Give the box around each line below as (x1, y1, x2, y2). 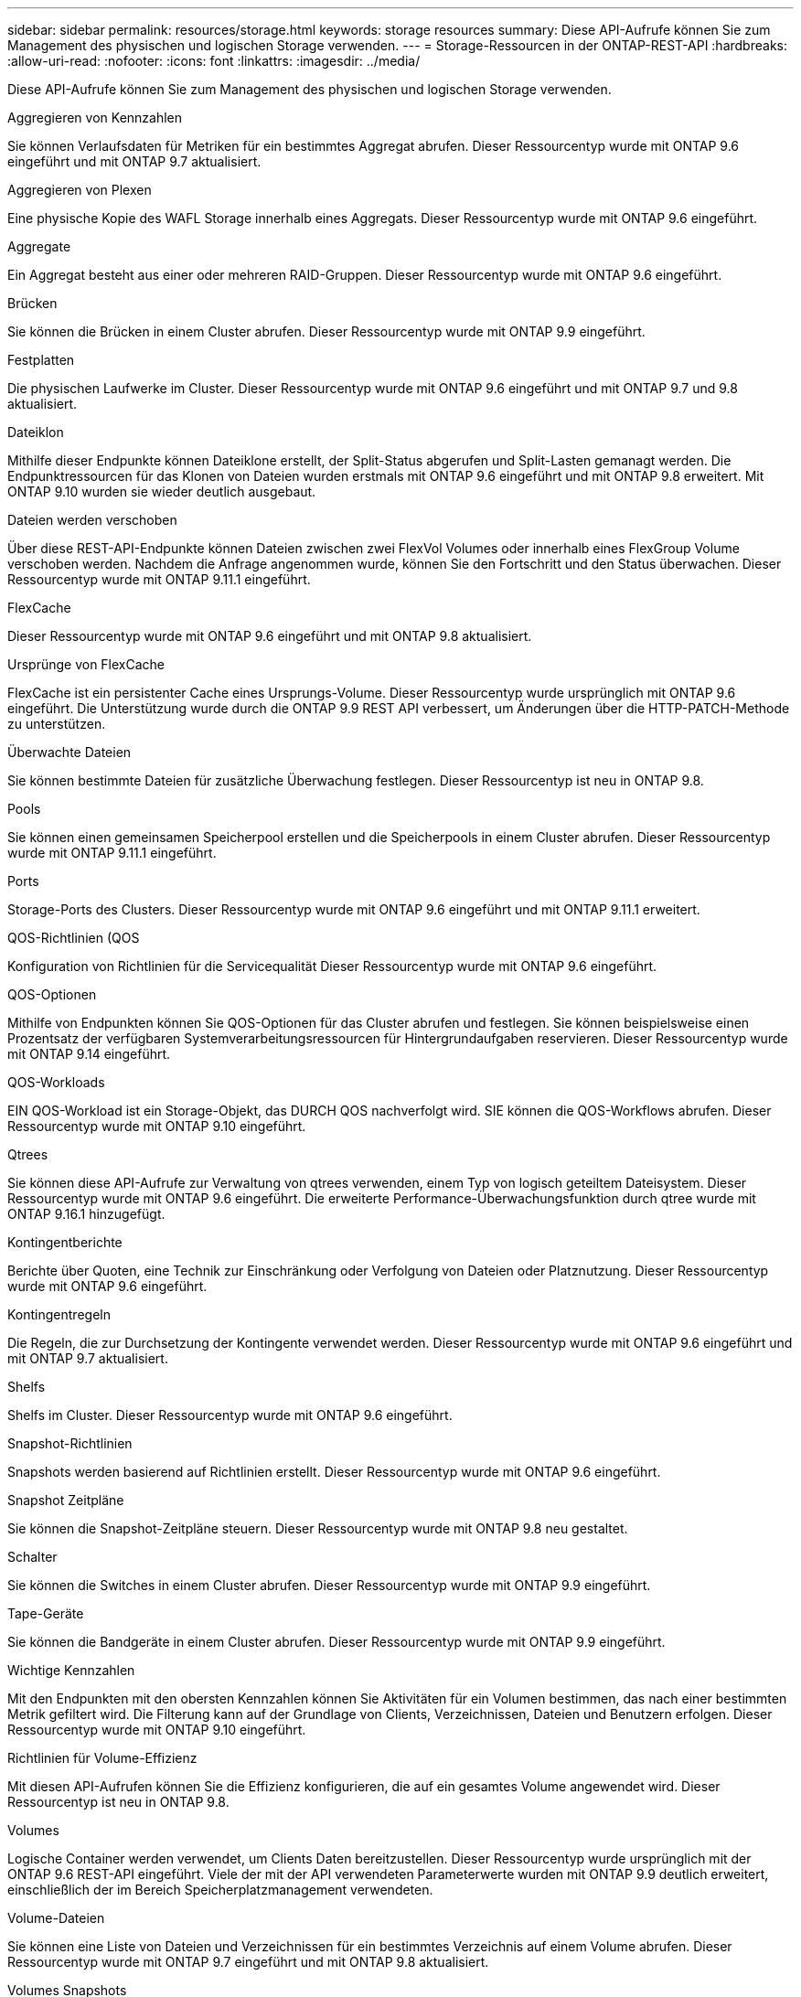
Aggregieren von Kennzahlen (7, 110, 183, 125)
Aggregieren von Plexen (7, 182, 152, 198)
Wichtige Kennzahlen (7, 1662, 135, 1678)
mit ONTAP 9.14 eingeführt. (7, 1046, 171, 1062)
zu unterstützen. (7, 716, 106, 732)
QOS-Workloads (7, 1074, 105, 1090)
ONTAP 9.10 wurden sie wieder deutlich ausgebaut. (7, 484, 316, 499)
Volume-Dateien (7, 1910, 105, 1926)
